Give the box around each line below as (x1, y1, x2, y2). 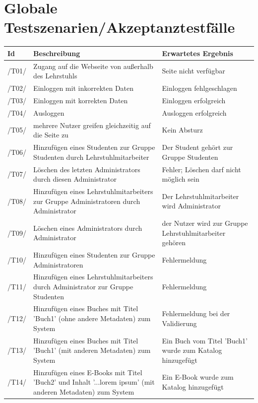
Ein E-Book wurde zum (162, 372, 234, 382)
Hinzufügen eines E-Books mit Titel (33, 367, 142, 377)
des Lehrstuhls (33, 70, 77, 81)
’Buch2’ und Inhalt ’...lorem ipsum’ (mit (33, 377, 155, 387)
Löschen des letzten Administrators (33, 164, 140, 174)
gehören (162, 237, 186, 248)
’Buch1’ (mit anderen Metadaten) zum (33, 345, 151, 355)
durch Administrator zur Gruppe (33, 281, 133, 292)
